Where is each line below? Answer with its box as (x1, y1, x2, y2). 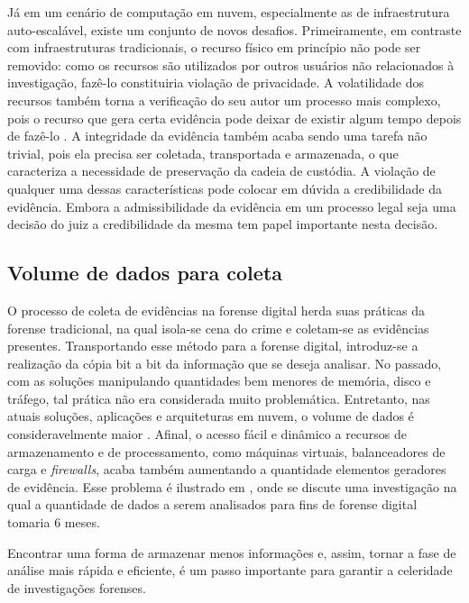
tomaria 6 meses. (7, 513, 100, 532)
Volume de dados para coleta (7, 259, 283, 287)
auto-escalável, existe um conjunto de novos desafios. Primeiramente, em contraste (7, 20, 462, 39)
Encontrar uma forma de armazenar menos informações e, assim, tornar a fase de (7, 543, 456, 562)
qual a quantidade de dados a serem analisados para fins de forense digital (7, 495, 418, 514)
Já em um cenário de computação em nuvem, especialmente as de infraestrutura (7, 3, 450, 21)
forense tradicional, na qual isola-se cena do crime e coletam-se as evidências (7, 318, 429, 337)
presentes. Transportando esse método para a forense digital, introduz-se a (7, 336, 418, 355)
